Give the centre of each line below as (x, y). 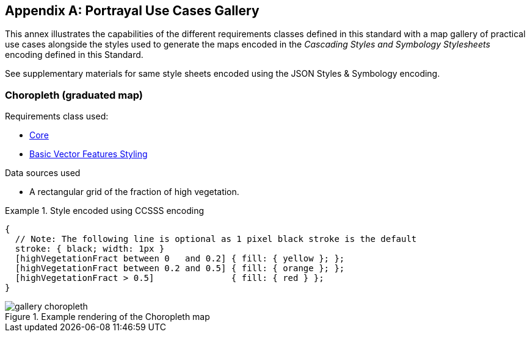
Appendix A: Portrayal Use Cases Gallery (132, 11)
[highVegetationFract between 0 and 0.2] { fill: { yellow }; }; (180, 259)
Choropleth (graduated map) (74, 95)
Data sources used (43, 173)
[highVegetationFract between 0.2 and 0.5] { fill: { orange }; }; (180, 268)
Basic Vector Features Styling (89, 154)
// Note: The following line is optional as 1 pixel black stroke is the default (216, 239)
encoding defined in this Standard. (74, 55)
